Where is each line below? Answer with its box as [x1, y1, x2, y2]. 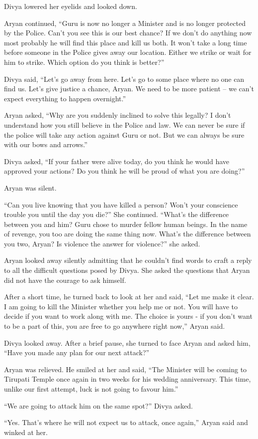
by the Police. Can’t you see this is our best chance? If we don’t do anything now [4, 27, 252, 38]
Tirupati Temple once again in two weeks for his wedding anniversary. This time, [4, 374, 251, 384]
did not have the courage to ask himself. [4, 274, 126, 285]
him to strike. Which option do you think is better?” [4, 56, 165, 67]
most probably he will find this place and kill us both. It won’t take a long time [4, 37, 247, 47]
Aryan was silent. [4, 182, 57, 193]
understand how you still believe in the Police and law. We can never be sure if [4, 119, 245, 130]
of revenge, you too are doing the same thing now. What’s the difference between [4, 228, 251, 239]
